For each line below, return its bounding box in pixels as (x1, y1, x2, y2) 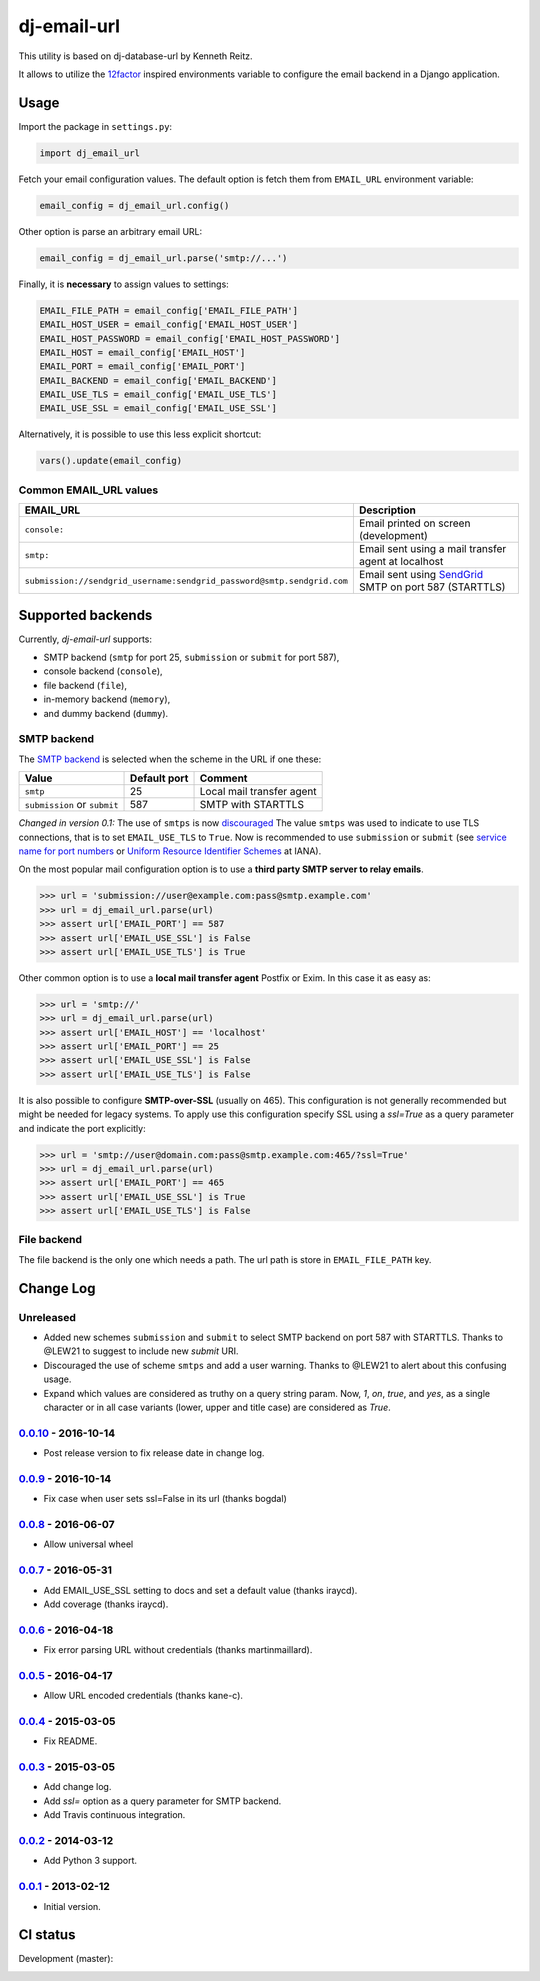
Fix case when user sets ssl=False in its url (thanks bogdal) (43, 1493, 287, 1505)
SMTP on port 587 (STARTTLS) (358, 580, 506, 594)
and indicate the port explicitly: (18, 1122, 146, 1134)
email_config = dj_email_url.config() (39, 200, 230, 211)
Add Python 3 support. (43, 1855, 138, 1867)
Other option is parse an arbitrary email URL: (18, 225, 203, 237)
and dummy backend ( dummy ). (43, 707, 169, 719)
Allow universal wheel (43, 1538, 134, 1550)
